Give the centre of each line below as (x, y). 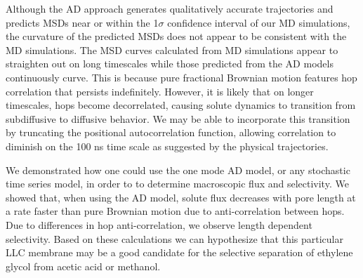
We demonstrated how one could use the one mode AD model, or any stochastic (178, 170)
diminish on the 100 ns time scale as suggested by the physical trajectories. (167, 146)
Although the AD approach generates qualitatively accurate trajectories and (170, 8)
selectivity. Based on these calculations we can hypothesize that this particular (174, 238)
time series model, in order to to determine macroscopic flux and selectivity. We (177, 184)
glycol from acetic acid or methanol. (83, 266)
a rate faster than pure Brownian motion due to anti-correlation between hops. (175, 211)
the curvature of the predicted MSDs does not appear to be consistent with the (176, 36)
